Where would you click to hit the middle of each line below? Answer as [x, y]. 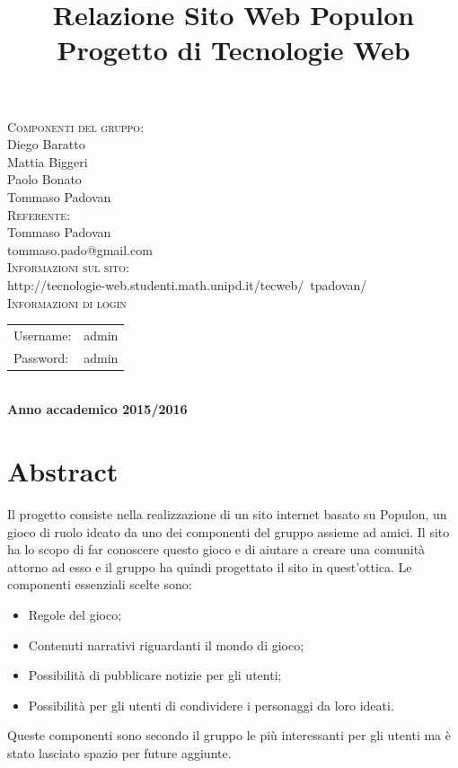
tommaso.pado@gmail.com [80, 249]
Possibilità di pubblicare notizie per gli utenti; [155, 675]
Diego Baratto [46, 144]
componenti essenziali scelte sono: [100, 584]
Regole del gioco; [75, 615]
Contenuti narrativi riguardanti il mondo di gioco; [166, 644]
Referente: [39, 214]
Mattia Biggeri [48, 161]
